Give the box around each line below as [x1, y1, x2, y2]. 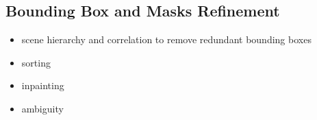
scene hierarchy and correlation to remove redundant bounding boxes [21, 32, 312, 47]
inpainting [21, 78, 64, 93]
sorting [21, 55, 51, 69]
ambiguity [21, 101, 64, 115]
